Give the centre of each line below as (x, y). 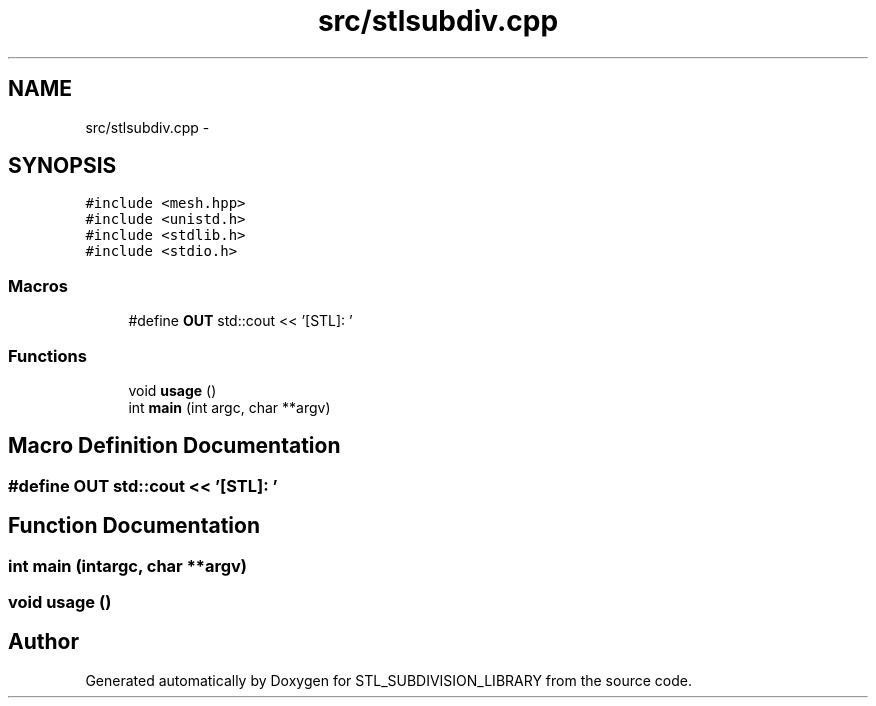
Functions (47, 355)
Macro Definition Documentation (174, 446)
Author (43, 642)
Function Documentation (134, 526)
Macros (38, 285)
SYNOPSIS (62, 166)
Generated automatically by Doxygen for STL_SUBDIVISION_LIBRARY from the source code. (388, 680)
